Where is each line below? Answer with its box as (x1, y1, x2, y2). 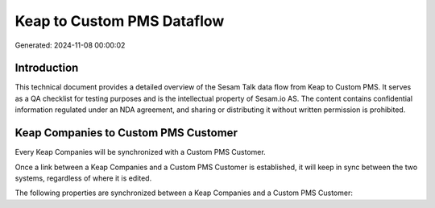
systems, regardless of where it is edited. (14, 173, 152, 183)
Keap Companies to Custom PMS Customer (14, 126, 238, 140)
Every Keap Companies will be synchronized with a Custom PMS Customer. (14, 148, 266, 157)
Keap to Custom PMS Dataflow (14, 12, 225, 30)
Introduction (14, 61, 79, 75)
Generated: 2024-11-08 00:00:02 (14, 40, 126, 50)
